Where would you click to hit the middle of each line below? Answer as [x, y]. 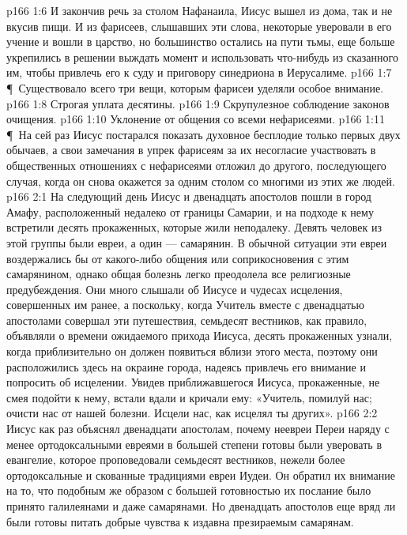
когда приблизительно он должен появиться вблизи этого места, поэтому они [192, 351]
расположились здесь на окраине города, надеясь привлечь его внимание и [186, 366]
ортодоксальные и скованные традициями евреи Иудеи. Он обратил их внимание [201, 475]
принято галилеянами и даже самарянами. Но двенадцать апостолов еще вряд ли [201, 506]
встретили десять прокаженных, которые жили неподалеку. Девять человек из [194, 227]
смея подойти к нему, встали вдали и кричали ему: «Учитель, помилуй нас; [189, 397]
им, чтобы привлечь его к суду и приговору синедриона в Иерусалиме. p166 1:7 [199, 72]
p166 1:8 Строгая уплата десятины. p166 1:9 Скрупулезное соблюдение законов [198, 103]
